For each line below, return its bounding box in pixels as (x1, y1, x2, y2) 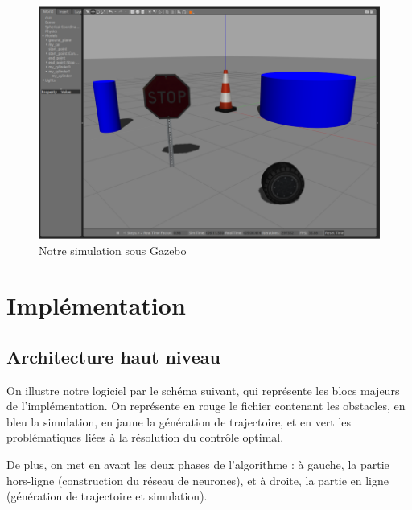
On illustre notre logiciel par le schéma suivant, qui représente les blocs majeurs (6, 381, 400, 398)
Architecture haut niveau (6, 343, 220, 368)
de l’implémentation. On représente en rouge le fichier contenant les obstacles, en (6, 397, 406, 414)
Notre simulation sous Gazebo (39, 241, 187, 258)
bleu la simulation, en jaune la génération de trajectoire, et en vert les (6, 413, 352, 430)
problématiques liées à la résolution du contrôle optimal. (6, 429, 284, 446)
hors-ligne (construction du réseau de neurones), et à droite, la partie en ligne (6, 471, 389, 488)
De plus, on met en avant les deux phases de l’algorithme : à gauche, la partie (6, 456, 389, 473)
